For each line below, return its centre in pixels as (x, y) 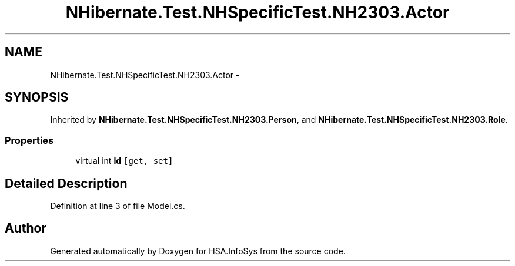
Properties (29, 140)
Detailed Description (66, 183)
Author (26, 228)
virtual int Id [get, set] (124, 161)
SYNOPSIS (37, 97)
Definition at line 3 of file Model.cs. (118, 206)
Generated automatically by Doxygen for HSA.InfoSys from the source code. (198, 251)
